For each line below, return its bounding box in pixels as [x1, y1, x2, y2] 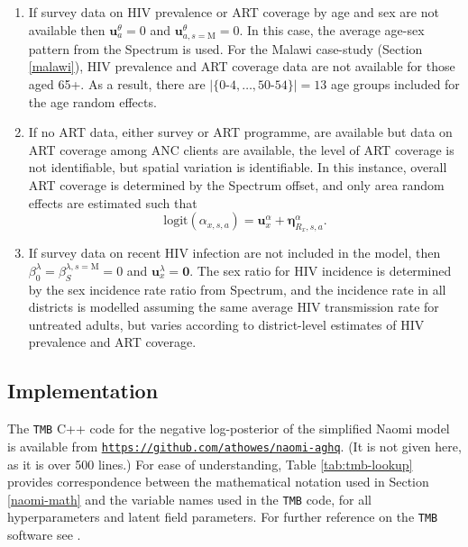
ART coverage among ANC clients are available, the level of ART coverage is [28, 140, 454, 159]
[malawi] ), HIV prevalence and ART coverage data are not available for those [28, 57, 455, 76]
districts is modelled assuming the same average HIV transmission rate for [28, 297, 439, 316]
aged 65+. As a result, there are [28, 74, 206, 93]
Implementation [7, 377, 159, 405]
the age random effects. [28, 92, 157, 111]
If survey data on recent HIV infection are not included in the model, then [28, 243, 441, 262]
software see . [7, 525, 81, 544]
